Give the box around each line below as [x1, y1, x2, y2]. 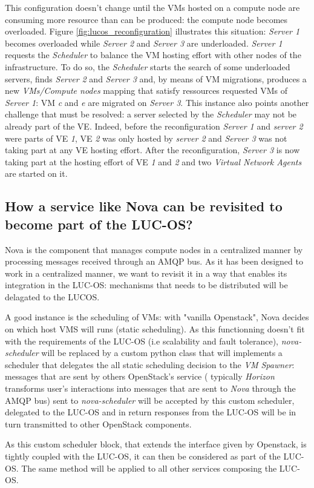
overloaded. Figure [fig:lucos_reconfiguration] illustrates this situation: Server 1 [5, 25, 300, 38]
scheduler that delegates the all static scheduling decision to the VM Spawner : [5, 358, 295, 371]
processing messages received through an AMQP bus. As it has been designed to [5, 255, 303, 268]
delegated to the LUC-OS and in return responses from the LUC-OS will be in [5, 406, 296, 418]
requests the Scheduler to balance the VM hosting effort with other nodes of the [5, 48, 301, 61]
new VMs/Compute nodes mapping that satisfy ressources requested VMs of [5, 84, 288, 97]
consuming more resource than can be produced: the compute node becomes [5, 13, 288, 25]
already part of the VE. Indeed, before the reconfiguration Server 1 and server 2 [5, 119, 303, 132]
